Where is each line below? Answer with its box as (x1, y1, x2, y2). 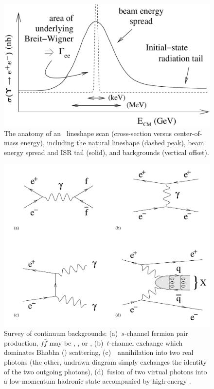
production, (4, 337, 38, 348)
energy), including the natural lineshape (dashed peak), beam (20, 137, 204, 148)
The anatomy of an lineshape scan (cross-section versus (4, 128, 172, 138)
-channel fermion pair (124, 328, 188, 338)
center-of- (174, 128, 202, 138)
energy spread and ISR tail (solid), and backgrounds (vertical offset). (4, 147, 209, 157)
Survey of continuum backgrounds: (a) (4, 328, 118, 338)
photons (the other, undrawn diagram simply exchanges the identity (4, 356, 207, 367)
